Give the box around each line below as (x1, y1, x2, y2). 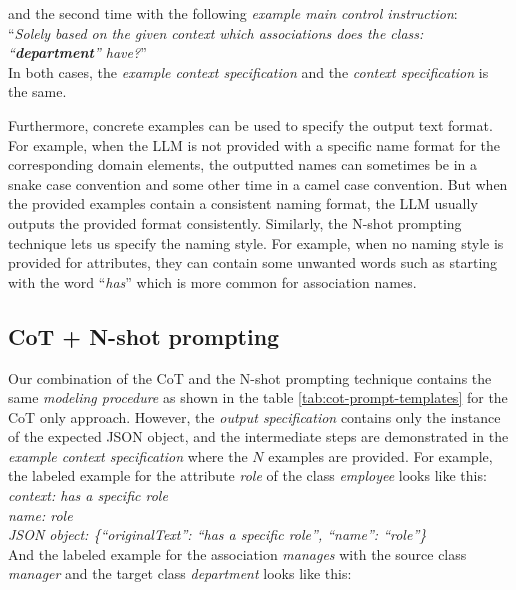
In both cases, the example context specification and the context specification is (8, 61, 489, 82)
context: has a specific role (8, 485, 168, 506)
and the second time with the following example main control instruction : (8, 3, 458, 23)
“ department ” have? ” (8, 42, 147, 63)
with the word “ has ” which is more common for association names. (8, 271, 417, 292)
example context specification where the (8, 445, 248, 466)
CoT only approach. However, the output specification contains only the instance (8, 406, 501, 427)
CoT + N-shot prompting (8, 320, 280, 351)
